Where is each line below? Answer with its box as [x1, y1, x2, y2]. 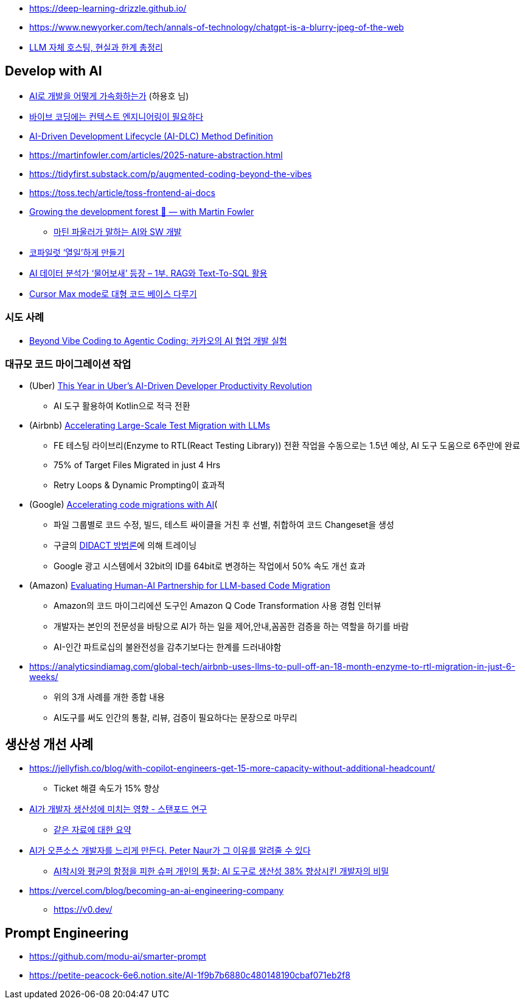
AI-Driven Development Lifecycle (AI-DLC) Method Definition [29, 130, 273, 141]
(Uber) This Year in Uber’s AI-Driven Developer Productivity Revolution [29, 381, 312, 391]
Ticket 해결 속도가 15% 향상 [54, 783, 160, 794]
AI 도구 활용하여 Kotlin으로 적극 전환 [54, 401, 190, 412]
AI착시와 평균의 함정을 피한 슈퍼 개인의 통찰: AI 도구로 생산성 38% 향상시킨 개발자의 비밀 [54, 866, 389, 877]
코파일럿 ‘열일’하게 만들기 [29, 247, 125, 258]
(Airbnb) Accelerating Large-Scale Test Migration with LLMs [29, 420, 270, 431]
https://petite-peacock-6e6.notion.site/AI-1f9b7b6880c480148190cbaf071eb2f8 [29, 970, 350, 981]
